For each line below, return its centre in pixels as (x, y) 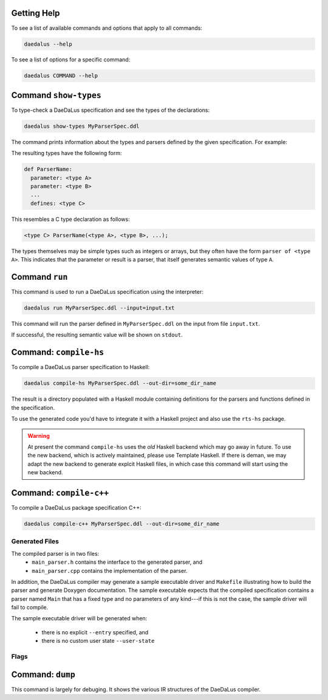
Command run (39, 277)
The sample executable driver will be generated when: (79, 619)
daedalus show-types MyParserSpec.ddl (82, 126)
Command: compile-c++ (60, 493)
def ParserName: (48, 169)
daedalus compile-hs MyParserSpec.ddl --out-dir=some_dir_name (120, 383)
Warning (39, 435)
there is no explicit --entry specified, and (95, 632)
